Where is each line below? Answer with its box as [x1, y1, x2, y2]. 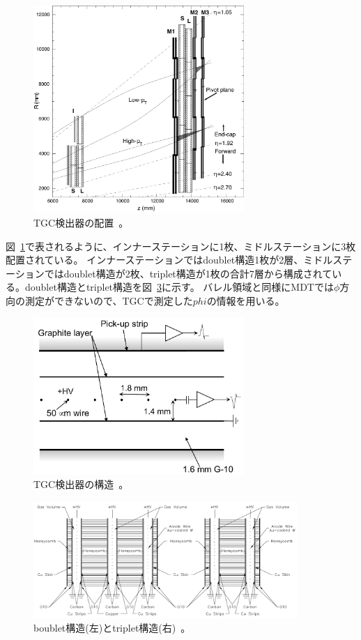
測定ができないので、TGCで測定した [24, 293, 193, 307]
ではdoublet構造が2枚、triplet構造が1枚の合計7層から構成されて [44, 266, 332, 280]
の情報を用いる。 [206, 293, 285, 307]
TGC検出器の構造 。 [33, 477, 129, 492]
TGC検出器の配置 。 [33, 215, 129, 229]
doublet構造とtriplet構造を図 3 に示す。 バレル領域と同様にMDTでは [24, 280, 334, 294]
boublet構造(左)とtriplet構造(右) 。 [33, 620, 191, 635]
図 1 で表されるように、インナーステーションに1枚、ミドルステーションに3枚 [6, 238, 356, 253]
